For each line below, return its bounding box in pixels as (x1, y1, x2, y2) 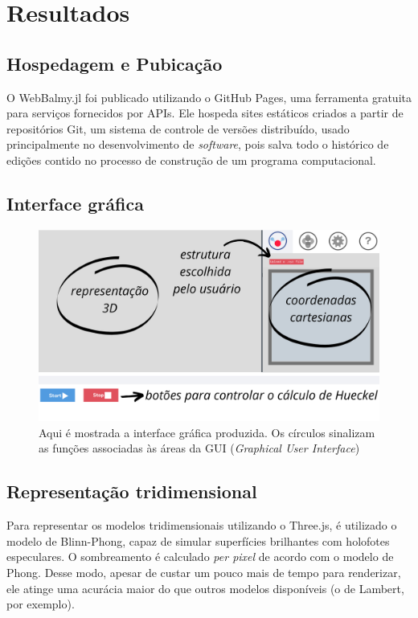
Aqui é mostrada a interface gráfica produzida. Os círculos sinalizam (39, 424, 375, 440)
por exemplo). (6, 595, 75, 612)
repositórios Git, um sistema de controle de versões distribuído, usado (6, 120, 350, 137)
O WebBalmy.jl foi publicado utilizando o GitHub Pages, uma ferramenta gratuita (6, 88, 412, 105)
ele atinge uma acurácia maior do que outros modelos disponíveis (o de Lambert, (6, 579, 404, 596)
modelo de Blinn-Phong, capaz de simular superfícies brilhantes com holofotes (6, 532, 390, 549)
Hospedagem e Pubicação (6, 51, 223, 76)
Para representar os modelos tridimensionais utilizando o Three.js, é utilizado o (6, 517, 397, 534)
